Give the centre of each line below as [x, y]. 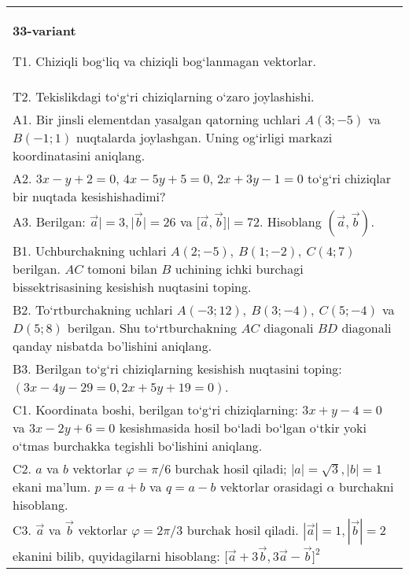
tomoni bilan [123, 269]
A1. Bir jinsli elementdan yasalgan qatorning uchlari [157, 119]
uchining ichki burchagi [239, 269]
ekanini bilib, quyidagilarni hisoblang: [116, 555]
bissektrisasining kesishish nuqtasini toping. [132, 287]
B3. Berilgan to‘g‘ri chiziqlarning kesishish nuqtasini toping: [177, 369]
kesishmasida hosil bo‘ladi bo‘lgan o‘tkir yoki [243, 428]
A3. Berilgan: [49, 221]
